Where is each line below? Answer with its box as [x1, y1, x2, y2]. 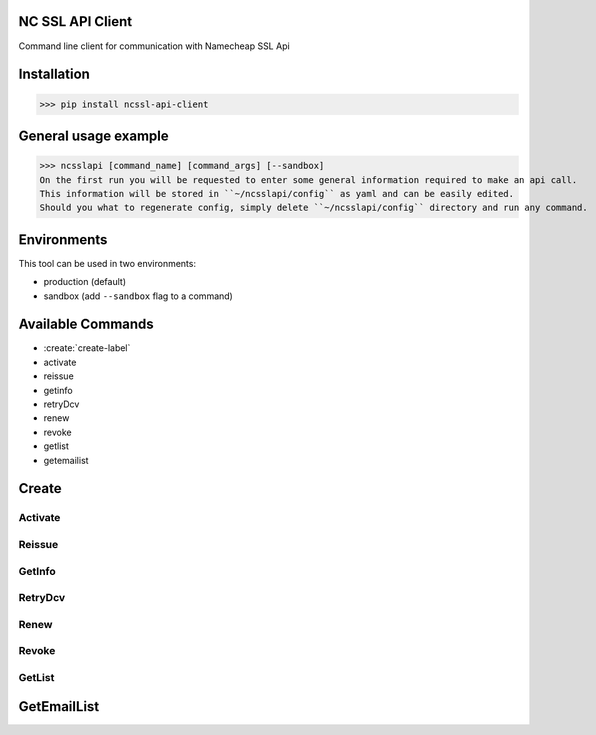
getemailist [43, 454, 89, 466]
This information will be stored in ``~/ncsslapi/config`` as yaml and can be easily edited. [39, 188, 515, 199]
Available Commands [18, 316, 154, 333]
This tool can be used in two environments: [18, 257, 197, 269]
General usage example [18, 127, 169, 144]
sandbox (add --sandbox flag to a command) [43, 290, 234, 302]
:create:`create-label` [43, 342, 131, 354]
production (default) [43, 276, 127, 288]
